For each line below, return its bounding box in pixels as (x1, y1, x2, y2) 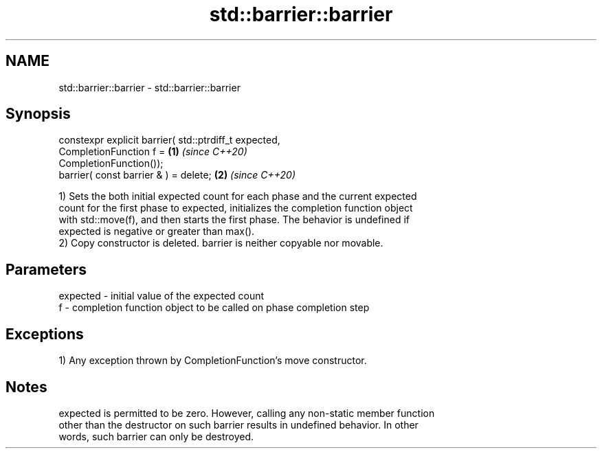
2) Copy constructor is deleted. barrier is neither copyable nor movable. (58, 237, 383, 249)
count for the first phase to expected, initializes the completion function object (58, 202, 413, 214)
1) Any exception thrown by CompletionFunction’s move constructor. (58, 354, 367, 367)
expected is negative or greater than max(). (58, 225, 255, 238)
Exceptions (5, 325, 84, 343)
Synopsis (5, 105, 71, 123)
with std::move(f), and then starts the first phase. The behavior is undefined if (58, 214, 410, 226)
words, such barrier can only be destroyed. (58, 430, 254, 442)
